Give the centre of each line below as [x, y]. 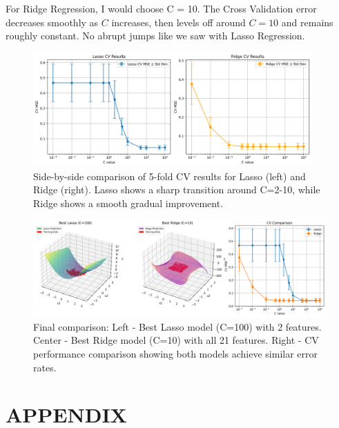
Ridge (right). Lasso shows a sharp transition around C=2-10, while [177, 189]
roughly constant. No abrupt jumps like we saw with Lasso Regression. [155, 36]
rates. [45, 367]
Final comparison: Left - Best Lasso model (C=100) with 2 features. [177, 326]
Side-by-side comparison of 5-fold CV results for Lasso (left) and [169, 176]
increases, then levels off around [178, 22]
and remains [307, 22]
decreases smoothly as [52, 22]
